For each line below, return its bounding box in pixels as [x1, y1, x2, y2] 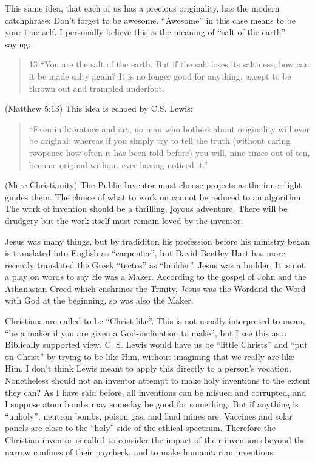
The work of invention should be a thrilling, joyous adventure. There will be [5, 202, 288, 215]
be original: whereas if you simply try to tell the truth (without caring [29, 134, 291, 147]
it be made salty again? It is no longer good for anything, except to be [29, 69, 291, 82]
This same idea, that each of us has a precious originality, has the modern [5, 2, 280, 14]
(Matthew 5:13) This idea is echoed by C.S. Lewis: [5, 102, 193, 115]
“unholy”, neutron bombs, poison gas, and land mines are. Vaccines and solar [5, 409, 293, 422]
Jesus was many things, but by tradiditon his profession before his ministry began [5, 234, 310, 247]
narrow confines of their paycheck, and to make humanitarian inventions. [5, 445, 276, 458]
